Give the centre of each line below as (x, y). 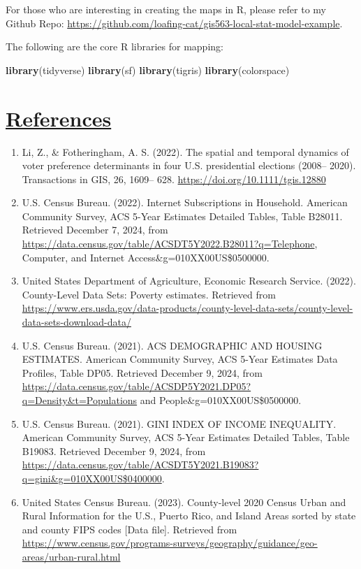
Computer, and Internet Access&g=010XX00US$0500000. (146, 257)
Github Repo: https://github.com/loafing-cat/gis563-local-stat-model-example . (174, 23)
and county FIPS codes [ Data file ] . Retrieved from (130, 529)
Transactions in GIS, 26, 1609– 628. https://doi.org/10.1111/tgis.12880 (174, 179)
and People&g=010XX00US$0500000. (221, 400)
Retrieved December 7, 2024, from (95, 230)
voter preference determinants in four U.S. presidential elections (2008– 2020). (189, 165)
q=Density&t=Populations (80, 400)
